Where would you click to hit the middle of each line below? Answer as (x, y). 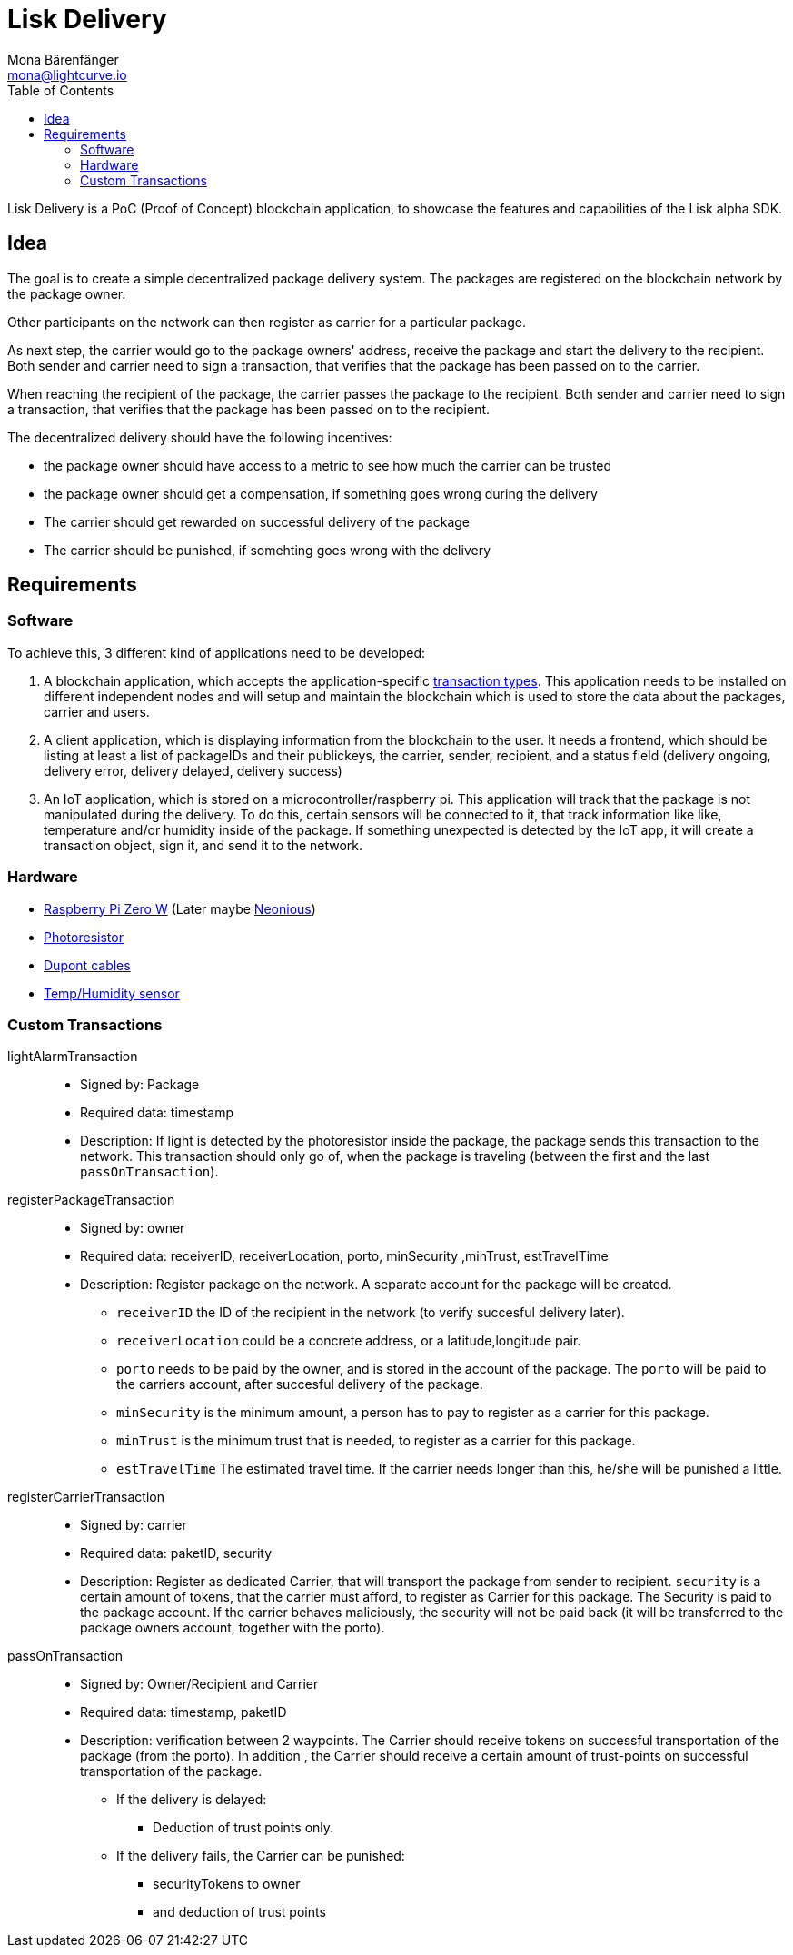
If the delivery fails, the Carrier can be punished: (261, 1856)
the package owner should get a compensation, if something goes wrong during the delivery (321, 493)
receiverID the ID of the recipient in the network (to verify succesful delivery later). (371, 1313)
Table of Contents (61, 90)
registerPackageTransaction (91, 1200)
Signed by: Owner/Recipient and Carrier (199, 1684)
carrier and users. (97, 711)
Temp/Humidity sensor (112, 993)
